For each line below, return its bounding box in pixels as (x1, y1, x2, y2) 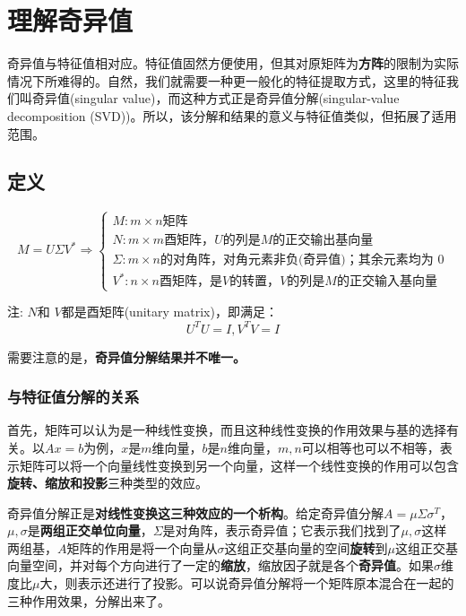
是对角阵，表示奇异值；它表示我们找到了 (162, 521, 401, 540)
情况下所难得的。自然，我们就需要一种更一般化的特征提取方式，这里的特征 (7, 71, 446, 90)
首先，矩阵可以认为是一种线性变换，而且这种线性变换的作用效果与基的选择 (7, 421, 446, 439)
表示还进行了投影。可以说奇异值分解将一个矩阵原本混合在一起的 (77, 574, 454, 593)
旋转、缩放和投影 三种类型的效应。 (7, 473, 208, 492)
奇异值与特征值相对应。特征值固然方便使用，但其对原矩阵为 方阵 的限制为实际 (7, 54, 459, 73)
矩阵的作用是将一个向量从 (66, 538, 218, 557)
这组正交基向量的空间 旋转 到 (224, 538, 388, 557)
